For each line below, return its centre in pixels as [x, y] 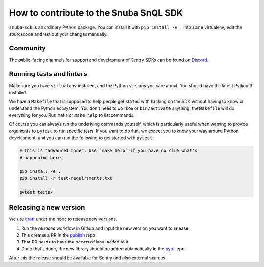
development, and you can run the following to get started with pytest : [81, 138]
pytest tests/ [36, 192]
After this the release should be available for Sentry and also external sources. [88, 258]
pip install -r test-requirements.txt [66, 178]
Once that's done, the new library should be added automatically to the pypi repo [103, 249]
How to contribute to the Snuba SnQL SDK [96, 13]
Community [27, 48]
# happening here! [41, 158]
